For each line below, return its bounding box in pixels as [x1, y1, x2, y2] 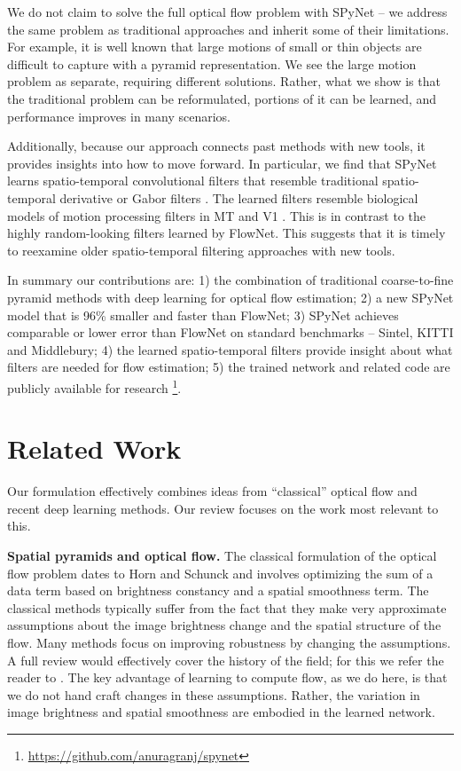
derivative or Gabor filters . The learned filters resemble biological [59, 188, 418, 207]
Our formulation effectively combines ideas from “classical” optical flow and [7, 482, 418, 500]
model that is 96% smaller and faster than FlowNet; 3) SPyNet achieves [7, 305, 399, 324]
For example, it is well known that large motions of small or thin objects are [7, 37, 422, 56]
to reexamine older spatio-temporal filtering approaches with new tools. [7, 240, 395, 259]
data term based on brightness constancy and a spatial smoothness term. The [7, 581, 429, 600]
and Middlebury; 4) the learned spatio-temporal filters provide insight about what [7, 340, 453, 358]
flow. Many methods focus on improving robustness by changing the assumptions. [7, 633, 451, 651]
